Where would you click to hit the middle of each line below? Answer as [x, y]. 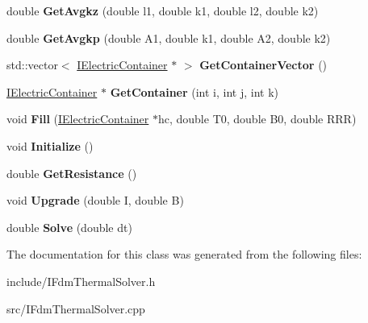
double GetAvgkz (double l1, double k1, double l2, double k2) [163, 10]
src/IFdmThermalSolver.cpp [76, 308]
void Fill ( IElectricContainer [78, 119]
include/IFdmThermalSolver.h [81, 281]
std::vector [32, 65]
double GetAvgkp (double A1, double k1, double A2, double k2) [169, 37]
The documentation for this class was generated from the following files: [184, 254]
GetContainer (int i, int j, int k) [194, 91]
